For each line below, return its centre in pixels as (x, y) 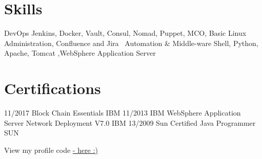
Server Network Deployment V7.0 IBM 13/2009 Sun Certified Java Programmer (130, 122)
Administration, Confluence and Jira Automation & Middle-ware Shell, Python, (131, 43)
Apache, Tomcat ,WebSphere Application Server (80, 53)
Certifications (53, 88)
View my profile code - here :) (51, 150)
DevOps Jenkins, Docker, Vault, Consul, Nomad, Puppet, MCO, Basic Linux (125, 33)
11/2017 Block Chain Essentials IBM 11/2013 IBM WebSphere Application (123, 113)
